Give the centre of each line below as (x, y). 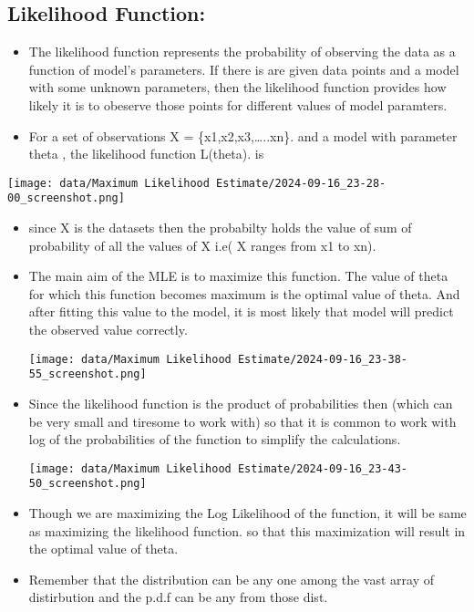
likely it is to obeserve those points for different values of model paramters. (238, 104)
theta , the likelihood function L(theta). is (146, 154)
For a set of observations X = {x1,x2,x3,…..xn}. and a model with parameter (243, 135)
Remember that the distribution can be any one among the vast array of (232, 579)
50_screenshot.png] (88, 484)
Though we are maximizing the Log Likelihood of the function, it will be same (247, 513)
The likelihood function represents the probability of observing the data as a (242, 52)
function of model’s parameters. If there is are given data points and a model (244, 69)
